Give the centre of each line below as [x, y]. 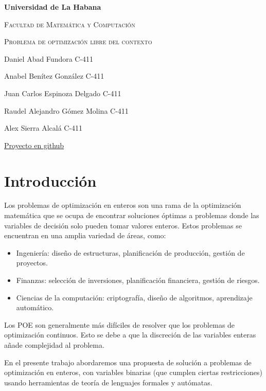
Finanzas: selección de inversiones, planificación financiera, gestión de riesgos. [138, 280]
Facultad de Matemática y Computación [70, 24]
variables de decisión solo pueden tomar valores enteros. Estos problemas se [123, 225]
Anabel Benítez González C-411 [54, 76]
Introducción [50, 180]
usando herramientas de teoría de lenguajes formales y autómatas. [108, 382]
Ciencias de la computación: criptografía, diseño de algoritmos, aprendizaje [134, 297]
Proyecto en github [34, 145]
